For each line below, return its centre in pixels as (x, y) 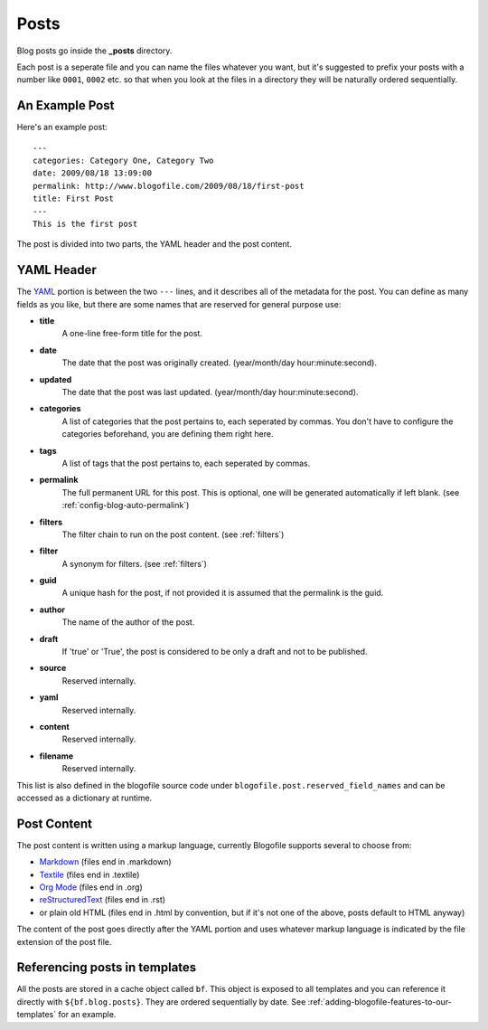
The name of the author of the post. (128, 622)
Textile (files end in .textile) (89, 874)
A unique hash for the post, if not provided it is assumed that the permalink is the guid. (223, 593)
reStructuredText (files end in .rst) (103, 900)
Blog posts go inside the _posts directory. (94, 51)
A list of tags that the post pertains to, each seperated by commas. (186, 463)
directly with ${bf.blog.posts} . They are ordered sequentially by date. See (161, 1002)
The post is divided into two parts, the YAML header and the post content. (155, 244)
